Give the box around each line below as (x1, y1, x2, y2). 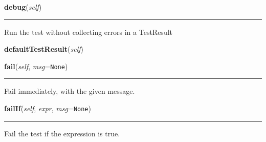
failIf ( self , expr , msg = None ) (4, 103, 91, 114)
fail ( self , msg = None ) (4, 60, 68, 71)
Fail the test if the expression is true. (4, 128, 120, 138)
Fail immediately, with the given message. (4, 86, 135, 96)
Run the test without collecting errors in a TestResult (4, 26, 173, 37)
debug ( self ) (4, 2, 42, 12)
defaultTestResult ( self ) (4, 44, 84, 54)
